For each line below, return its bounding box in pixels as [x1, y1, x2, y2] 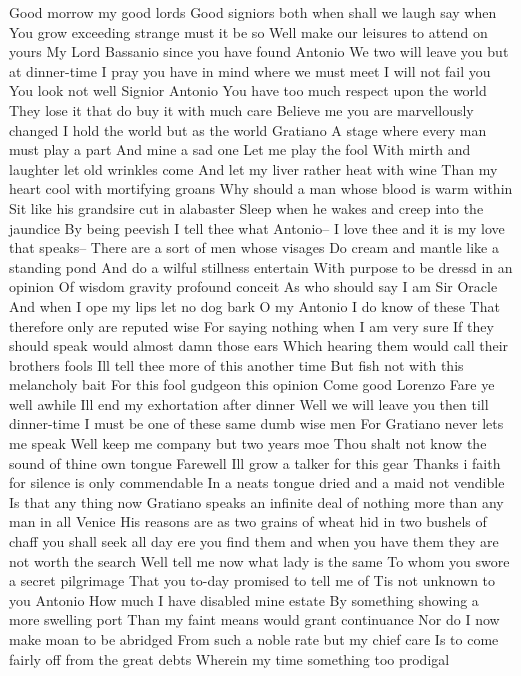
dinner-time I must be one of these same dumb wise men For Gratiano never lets [9, 413, 504, 434]
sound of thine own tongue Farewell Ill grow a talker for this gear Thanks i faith [9, 452, 501, 473]
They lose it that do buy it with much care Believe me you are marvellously [9, 99, 474, 120]
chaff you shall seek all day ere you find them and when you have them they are [9, 531, 499, 552]
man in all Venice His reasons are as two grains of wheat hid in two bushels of [9, 511, 487, 532]
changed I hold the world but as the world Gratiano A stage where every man [9, 119, 487, 140]
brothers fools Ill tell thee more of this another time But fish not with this [9, 354, 464, 375]
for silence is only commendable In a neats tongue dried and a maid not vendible [9, 472, 505, 493]
